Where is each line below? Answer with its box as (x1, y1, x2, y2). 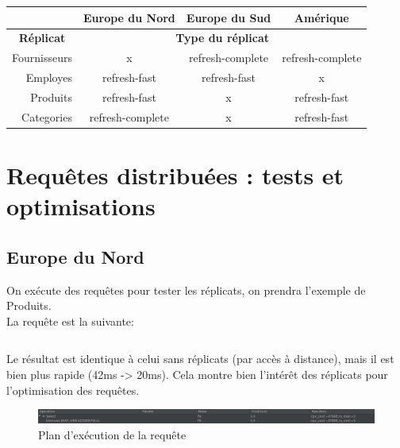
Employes (25, 69, 72, 86)
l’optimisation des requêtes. (6, 381, 140, 398)
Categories (21, 108, 72, 125)
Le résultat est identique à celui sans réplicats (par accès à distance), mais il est (6, 350, 394, 367)
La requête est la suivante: (6, 312, 134, 329)
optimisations (6, 190, 156, 222)
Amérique (294, 9, 349, 25)
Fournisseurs (12, 49, 72, 66)
